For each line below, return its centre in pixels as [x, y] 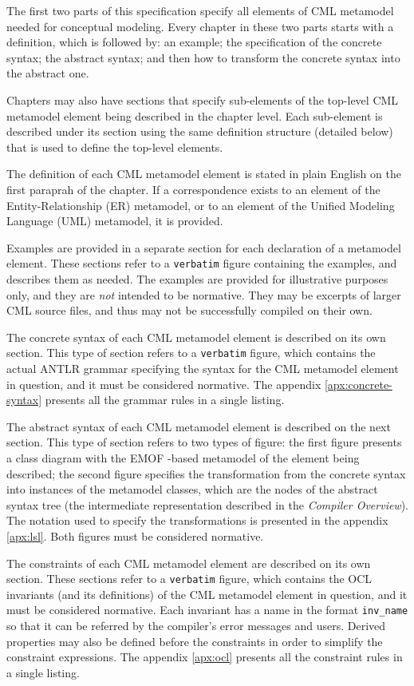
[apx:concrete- [358, 384]
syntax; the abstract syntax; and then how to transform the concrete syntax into [203, 57]
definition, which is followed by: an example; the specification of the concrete [194, 42]
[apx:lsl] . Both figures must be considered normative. [135, 535]
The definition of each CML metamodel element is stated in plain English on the [204, 174]
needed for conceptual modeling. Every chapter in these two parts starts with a [200, 26]
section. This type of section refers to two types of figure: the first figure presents [204, 442]
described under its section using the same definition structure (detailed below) [200, 131]
